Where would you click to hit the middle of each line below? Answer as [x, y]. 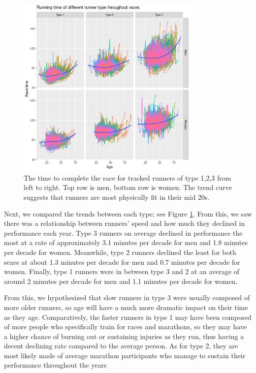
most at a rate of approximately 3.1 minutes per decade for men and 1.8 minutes [126, 242]
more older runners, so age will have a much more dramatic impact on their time [126, 307]
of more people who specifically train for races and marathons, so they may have [126, 326]
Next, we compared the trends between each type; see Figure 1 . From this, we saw [128, 213]
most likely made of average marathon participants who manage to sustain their [125, 355]
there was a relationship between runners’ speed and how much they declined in [125, 223]
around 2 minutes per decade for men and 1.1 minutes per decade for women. [121, 281]
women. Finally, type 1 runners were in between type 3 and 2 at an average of [122, 271]
